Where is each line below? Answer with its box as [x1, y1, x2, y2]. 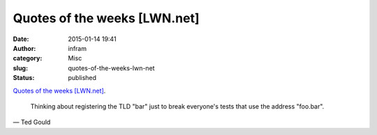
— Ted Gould [13, 118, 51, 127]
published [68, 74, 97, 82]
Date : [13, 35, 29, 43]
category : [13, 54, 43, 63]
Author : [13, 44, 36, 52]
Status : [13, 74, 35, 82]
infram [68, 44, 87, 52]
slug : [13, 63, 28, 72]
